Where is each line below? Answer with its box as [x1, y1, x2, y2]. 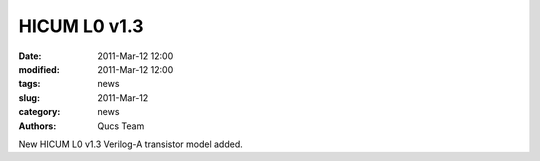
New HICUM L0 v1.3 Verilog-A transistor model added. [18, 138, 244, 150]
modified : [18, 63, 60, 75]
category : [18, 106, 61, 118]
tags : [18, 78, 41, 90]
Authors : [18, 120, 57, 132]
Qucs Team [97, 120, 145, 132]
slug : [18, 91, 40, 104]
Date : [18, 50, 42, 62]
